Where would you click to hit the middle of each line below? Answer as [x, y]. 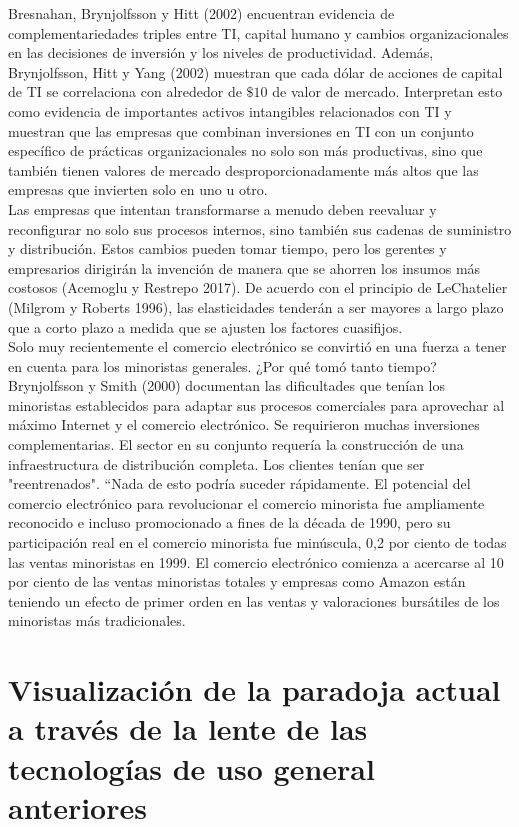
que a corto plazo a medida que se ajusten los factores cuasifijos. [205, 326]
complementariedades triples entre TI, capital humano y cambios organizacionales [258, 32]
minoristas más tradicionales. [97, 620]
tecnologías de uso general [191, 767]
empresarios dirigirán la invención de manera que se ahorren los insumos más [244, 267]
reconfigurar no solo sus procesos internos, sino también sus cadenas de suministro [260, 228]
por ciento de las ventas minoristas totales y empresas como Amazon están [237, 581]
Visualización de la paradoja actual [254, 689]
